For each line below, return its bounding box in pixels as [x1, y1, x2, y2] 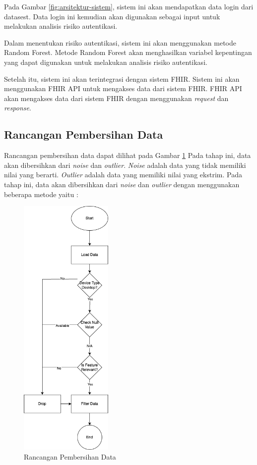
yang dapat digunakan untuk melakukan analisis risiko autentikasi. [4, 56, 207, 67]
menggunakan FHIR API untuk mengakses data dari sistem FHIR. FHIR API [4, 83, 242, 94]
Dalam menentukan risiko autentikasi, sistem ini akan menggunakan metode [4, 37, 236, 48]
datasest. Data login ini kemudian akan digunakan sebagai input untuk [4, 11, 220, 21]
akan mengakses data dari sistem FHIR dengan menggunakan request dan [4, 93, 229, 103]
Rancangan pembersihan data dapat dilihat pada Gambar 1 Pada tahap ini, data [4, 150, 251, 160]
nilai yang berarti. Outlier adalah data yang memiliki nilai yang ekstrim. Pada [4, 169, 242, 180]
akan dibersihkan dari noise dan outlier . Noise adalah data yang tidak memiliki [4, 159, 246, 170]
